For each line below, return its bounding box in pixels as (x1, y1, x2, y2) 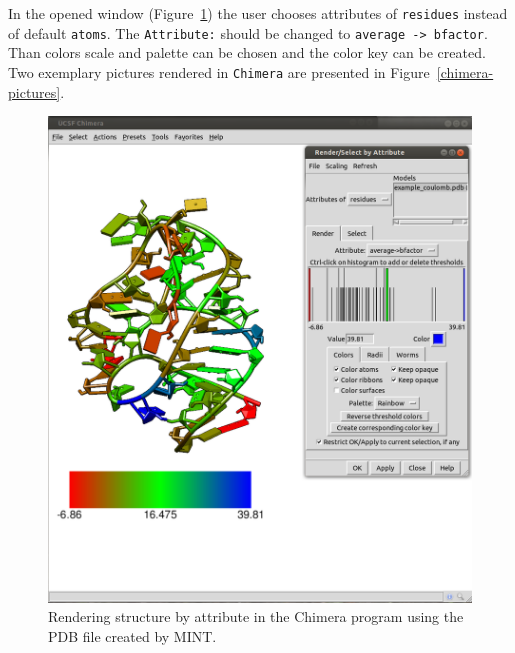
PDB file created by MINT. (48, 626, 217, 647)
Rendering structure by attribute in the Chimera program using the (48, 606, 464, 627)
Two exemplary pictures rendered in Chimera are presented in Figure (8, 61, 430, 82)
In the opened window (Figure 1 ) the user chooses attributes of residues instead (8, 3, 508, 23)
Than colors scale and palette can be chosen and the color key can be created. (8, 42, 486, 63)
